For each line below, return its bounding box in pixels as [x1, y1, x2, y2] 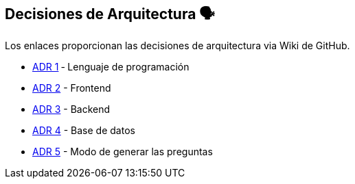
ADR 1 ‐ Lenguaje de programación [32, 61, 190, 73]
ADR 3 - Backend [32, 103, 111, 116]
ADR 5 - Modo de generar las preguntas [32, 146, 213, 158]
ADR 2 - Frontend [32, 82, 111, 94]
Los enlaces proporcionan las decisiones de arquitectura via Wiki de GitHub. [5, 40, 350, 52]
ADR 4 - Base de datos [32, 124, 135, 137]
